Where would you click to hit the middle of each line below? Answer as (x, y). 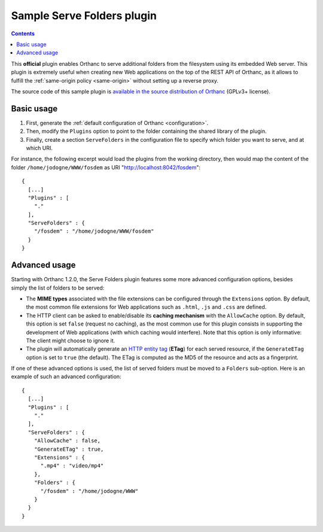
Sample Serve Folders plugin (84, 16)
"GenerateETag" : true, (69, 449)
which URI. (39, 148)
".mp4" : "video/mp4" (72, 466)
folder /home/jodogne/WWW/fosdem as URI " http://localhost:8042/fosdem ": (106, 167)
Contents (23, 34)
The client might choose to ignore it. (71, 341)
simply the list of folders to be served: (58, 288)
